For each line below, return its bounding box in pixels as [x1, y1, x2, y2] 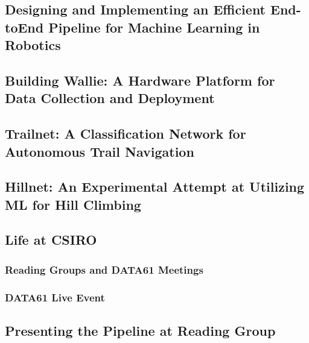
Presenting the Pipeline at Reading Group [5, 321, 276, 339]
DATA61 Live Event [5, 289, 105, 304]
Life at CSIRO [5, 230, 97, 249]
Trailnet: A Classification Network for [5, 124, 246, 143]
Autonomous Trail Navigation [5, 142, 194, 160]
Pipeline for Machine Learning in [48, 17, 260, 36]
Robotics [5, 36, 61, 54]
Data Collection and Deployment [5, 89, 215, 107]
